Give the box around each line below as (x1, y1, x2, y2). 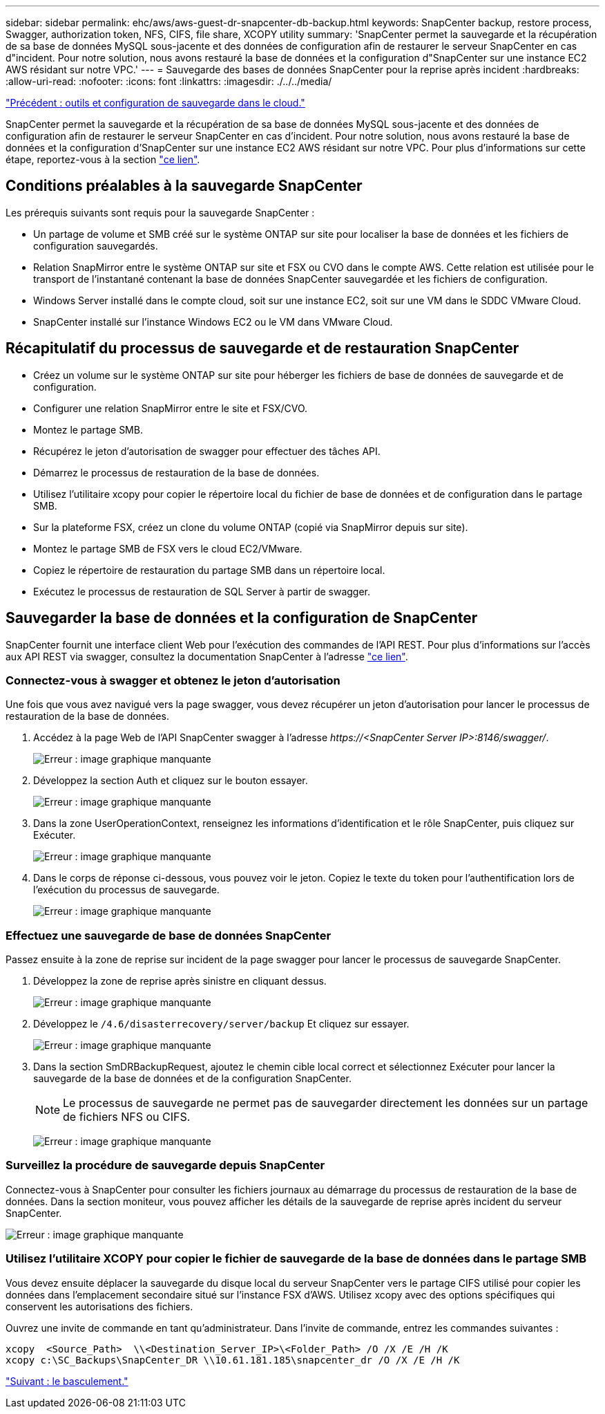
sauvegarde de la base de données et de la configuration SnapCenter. (33, 1072, 352, 1085)
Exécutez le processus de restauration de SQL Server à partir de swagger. (33, 585, 371, 597)
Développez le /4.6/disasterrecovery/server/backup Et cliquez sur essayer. (33, 1018, 410, 1030)
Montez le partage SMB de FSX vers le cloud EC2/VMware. (33, 542, 302, 555)
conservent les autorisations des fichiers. (6, 1300, 193, 1312)
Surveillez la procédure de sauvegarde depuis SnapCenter (6, 1158, 325, 1173)
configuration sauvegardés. (33, 239, 158, 252)
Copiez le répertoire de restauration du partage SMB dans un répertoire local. (33, 564, 385, 576)
